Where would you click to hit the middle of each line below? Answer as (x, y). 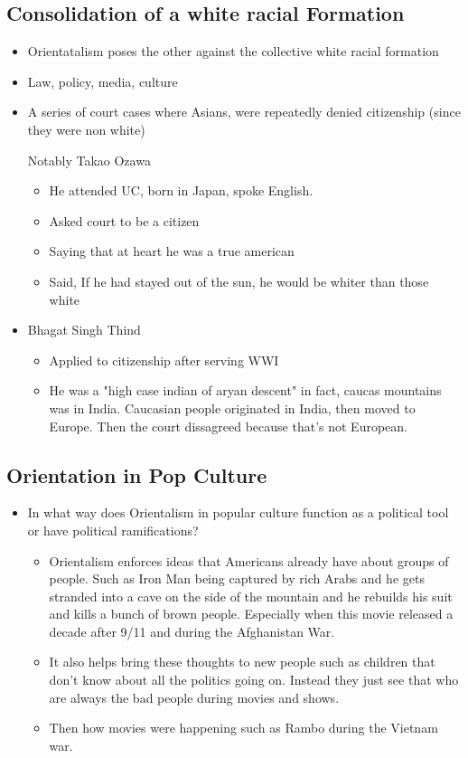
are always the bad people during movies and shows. (194, 697)
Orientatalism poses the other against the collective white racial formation (233, 51)
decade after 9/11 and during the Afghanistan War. (192, 631)
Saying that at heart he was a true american (172, 251)
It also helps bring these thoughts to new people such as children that (242, 662)
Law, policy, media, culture (103, 81)
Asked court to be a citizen (124, 220)
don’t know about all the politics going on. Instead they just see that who (254, 680)
